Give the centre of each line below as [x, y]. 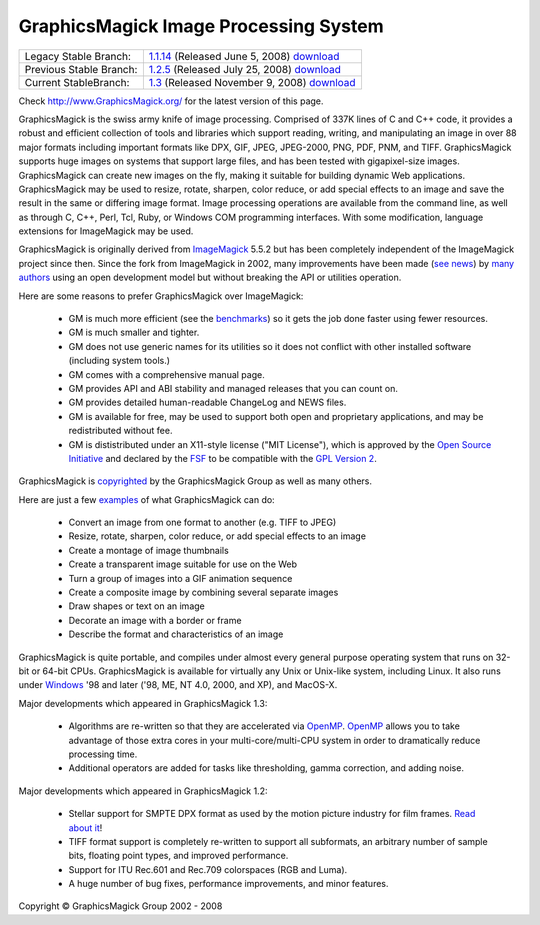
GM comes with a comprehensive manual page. [166, 374]
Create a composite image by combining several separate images [203, 592]
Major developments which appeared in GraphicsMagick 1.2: [143, 791]
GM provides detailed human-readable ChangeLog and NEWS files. [207, 402]
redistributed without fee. [120, 431]
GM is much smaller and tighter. [134, 332]
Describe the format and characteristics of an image [176, 634]
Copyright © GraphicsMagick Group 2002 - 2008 [120, 906]
